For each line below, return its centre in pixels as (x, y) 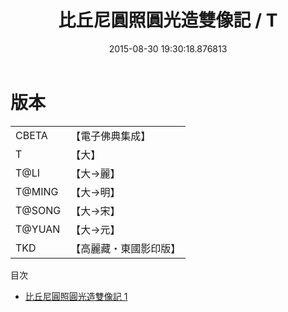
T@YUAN (38, 229)
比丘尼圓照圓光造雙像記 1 (76, 296)
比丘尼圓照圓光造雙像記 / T (168, 20)
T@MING (37, 191)
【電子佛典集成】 (111, 136)
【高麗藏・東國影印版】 (126, 248)
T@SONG (38, 210)
